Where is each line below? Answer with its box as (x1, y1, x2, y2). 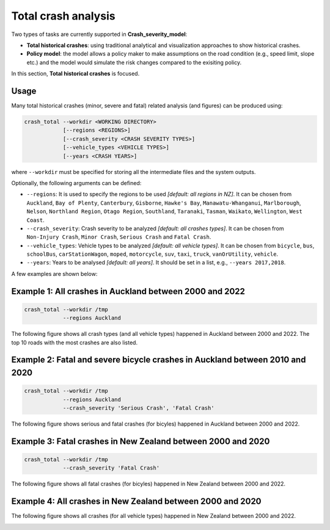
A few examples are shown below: (11, 270, 98, 277)
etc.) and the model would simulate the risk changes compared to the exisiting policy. (26, 59, 242, 66)
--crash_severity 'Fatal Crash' (62, 465, 160, 471)
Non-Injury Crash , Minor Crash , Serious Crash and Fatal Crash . (26, 233, 211, 241)
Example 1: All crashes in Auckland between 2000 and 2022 (11, 286, 246, 296)
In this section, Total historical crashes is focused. (11, 70, 140, 78)
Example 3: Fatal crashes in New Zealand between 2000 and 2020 (11, 436, 270, 446)
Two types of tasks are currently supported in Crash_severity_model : (11, 31, 188, 38)
